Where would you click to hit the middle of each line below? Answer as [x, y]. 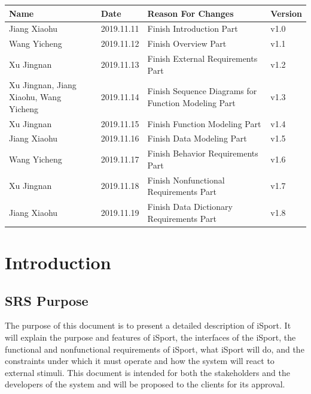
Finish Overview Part [187, 43]
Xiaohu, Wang [35, 97]
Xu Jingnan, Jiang [43, 85]
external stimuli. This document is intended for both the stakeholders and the [147, 372]
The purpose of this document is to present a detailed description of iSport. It [148, 325]
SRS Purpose [47, 300]
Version [286, 13]
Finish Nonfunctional [186, 180]
